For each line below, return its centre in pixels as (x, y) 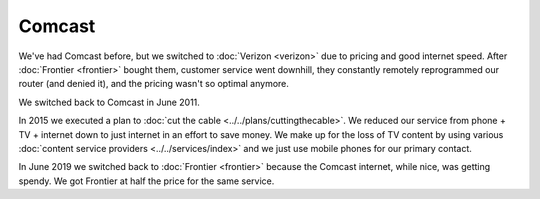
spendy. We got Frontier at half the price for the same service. (146, 181)
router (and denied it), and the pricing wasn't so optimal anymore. (154, 84)
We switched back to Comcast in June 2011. (109, 102)
